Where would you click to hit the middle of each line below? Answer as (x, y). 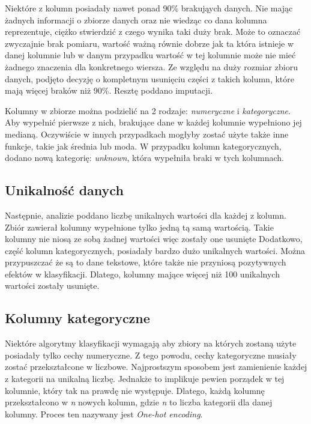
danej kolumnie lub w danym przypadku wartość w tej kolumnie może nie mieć (150, 55)
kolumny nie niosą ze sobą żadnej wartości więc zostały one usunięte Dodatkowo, (154, 239)
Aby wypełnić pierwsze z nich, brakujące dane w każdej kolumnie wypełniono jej (153, 122)
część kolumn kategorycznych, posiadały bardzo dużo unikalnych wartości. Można (155, 250)
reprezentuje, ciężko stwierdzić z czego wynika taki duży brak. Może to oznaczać (153, 32)
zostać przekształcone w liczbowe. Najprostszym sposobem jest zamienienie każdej (156, 367)
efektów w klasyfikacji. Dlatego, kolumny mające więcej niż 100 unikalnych (142, 274)
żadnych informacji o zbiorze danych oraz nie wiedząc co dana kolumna (136, 20)
